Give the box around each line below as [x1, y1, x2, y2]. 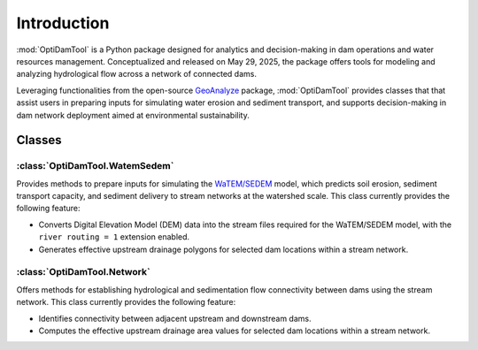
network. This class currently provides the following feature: [16, 297, 236, 308]
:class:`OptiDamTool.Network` [16, 266, 150, 278]
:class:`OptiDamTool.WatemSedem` [16, 160, 174, 172]
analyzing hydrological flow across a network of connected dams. [16, 69, 257, 80]
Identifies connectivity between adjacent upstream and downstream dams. [38, 313, 312, 323]
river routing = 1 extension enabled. [38, 232, 190, 242]
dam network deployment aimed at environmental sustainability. [16, 110, 250, 120]
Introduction [16, 13, 110, 33]
